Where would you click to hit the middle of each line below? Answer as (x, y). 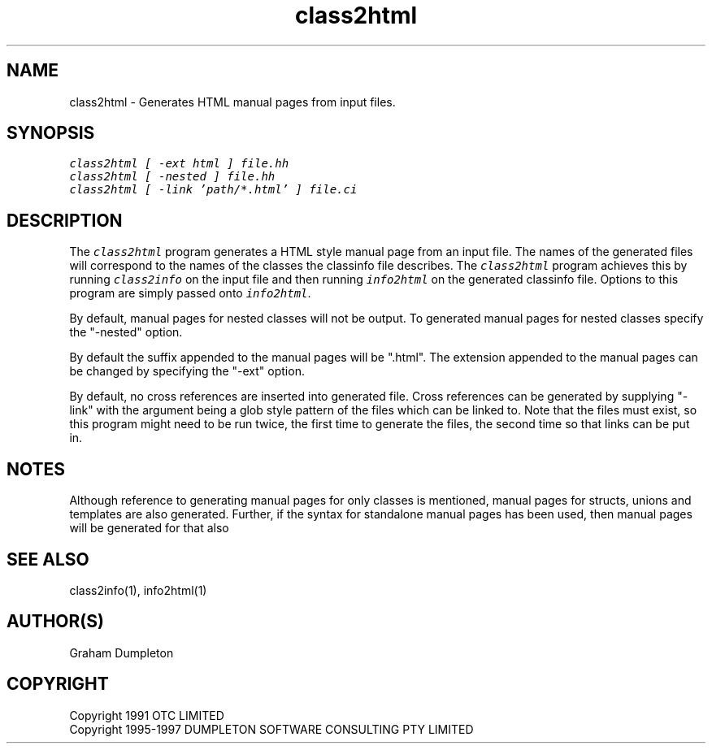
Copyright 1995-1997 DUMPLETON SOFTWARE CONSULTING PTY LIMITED (271, 729)
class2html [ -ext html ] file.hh (179, 164)
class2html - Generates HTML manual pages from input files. (232, 102)
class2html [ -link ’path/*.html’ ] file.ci (213, 190)
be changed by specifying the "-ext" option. (187, 371)
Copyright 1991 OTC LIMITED (147, 715)
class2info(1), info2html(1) (138, 590)
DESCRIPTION (65, 220)
